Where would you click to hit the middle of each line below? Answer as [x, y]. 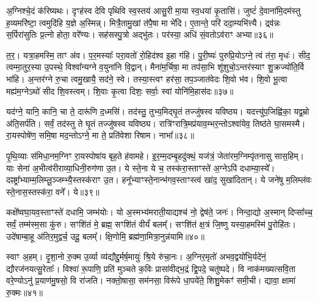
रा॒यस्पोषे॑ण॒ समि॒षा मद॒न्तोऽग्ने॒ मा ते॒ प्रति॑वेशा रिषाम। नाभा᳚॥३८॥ [100, 135]
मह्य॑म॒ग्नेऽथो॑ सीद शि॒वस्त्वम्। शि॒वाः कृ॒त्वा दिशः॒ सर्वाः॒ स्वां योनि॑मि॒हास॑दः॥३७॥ [120, 91]
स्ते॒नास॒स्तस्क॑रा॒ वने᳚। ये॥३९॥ [53, 191]
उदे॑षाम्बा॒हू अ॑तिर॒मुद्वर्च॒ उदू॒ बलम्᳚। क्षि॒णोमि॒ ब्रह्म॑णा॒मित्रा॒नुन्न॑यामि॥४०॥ [105, 236]
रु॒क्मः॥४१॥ [25, 292]
